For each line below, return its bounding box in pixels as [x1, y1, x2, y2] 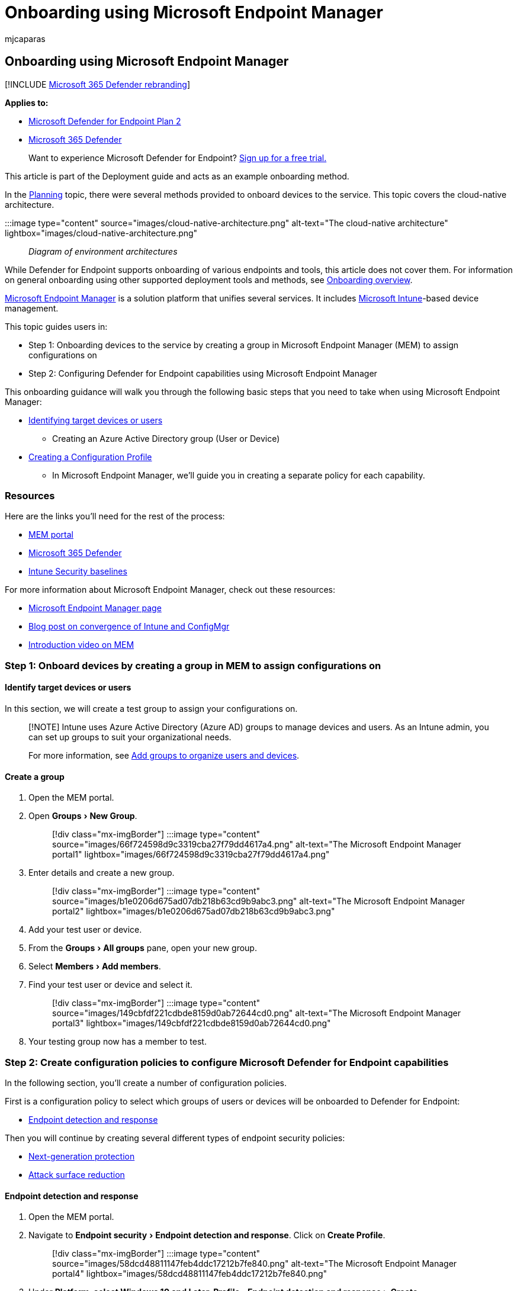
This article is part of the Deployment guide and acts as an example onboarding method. [5, 171, 349, 181]
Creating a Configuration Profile [28, 451, 152, 462]
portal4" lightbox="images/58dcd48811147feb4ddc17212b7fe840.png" [52, 1268, 327, 1279]
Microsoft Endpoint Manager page [28, 603, 162, 614]
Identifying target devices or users [28, 415, 163, 425]
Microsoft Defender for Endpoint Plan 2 [28, 115, 181, 126]
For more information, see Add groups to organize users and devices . [28, 750, 300, 760]
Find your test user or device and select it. [28, 980, 193, 990]
